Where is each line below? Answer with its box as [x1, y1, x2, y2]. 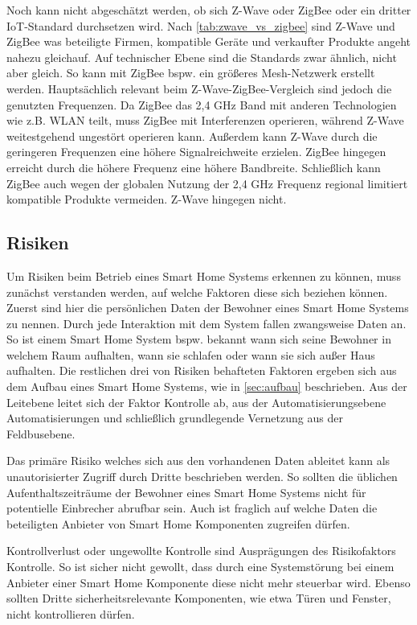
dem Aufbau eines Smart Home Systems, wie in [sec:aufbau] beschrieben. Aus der [6, 378, 407, 395]
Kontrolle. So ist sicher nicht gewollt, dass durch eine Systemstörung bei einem [6, 558, 395, 575]
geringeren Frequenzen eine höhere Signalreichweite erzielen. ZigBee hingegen [6, 143, 386, 160]
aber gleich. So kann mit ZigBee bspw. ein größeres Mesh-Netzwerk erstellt [6, 64, 375, 81]
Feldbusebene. [6, 425, 76, 442]
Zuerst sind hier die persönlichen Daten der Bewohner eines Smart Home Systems [6, 299, 409, 316]
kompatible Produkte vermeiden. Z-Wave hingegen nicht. [6, 191, 287, 208]
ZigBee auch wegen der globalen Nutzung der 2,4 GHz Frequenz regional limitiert [6, 175, 408, 191]
